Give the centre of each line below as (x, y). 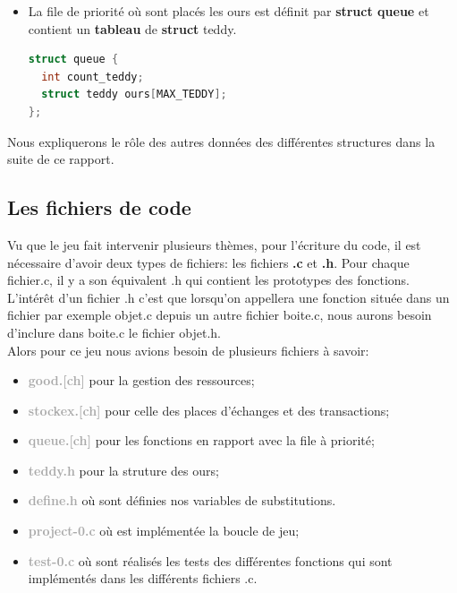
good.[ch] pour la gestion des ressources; (141, 380)
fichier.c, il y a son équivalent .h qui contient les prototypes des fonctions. (209, 280)
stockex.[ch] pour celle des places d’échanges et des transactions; (209, 410)
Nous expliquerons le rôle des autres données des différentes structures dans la (221, 141)
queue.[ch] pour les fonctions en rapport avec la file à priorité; (201, 440)
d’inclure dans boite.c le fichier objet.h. (114, 332)
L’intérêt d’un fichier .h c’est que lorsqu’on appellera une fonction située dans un (228, 297)
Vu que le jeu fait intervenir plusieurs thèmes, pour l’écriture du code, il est (214, 244)
